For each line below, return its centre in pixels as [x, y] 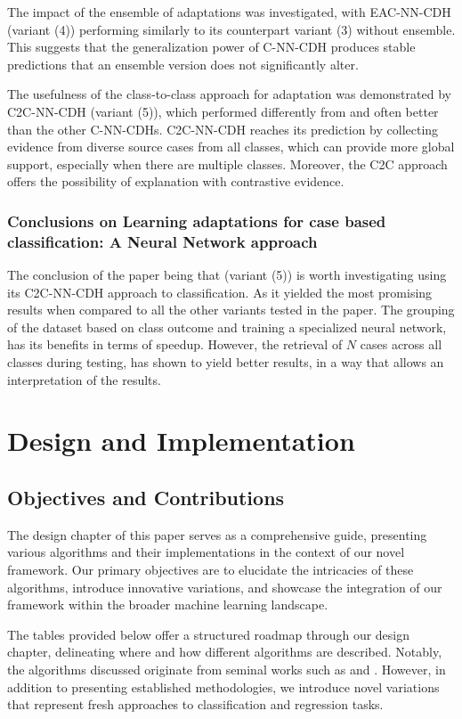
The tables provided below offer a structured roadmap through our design [209, 634]
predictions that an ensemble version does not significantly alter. [183, 64]
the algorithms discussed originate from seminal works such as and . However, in [227, 669]
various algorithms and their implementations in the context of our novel [206, 552]
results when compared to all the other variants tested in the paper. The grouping [231, 310]
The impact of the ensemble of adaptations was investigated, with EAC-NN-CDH [229, 12]
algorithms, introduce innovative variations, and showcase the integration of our [225, 587]
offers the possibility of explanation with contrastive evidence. [176, 181]
